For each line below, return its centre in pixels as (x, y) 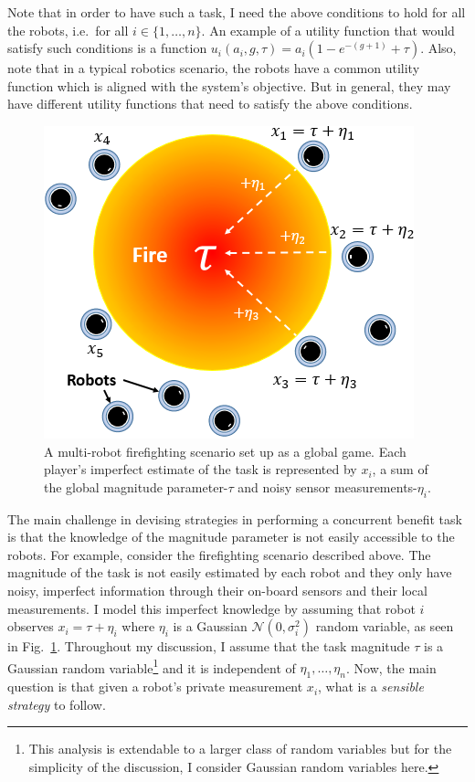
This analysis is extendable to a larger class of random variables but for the (240, 749)
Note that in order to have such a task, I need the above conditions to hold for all (237, 12)
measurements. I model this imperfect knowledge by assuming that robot (211, 608)
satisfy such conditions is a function (107, 48)
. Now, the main (391, 667)
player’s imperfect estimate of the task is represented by (201, 469)
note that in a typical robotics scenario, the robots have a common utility (214, 68)
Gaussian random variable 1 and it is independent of (152, 666)
